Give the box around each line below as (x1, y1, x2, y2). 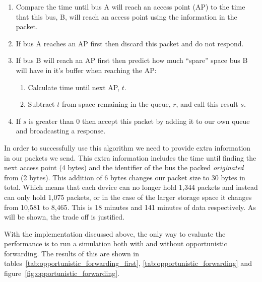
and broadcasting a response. (16, 125, 106, 136)
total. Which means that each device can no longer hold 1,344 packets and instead (4, 182, 258, 192)
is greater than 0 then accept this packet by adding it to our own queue (29, 115, 250, 126)
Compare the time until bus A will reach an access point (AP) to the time (16, 2, 245, 12)
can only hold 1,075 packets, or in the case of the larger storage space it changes (4, 191, 252, 202)
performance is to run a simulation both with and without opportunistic (4, 238, 227, 249)
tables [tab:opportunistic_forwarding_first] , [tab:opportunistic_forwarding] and (4, 258, 252, 268)
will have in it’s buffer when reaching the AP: (16, 64, 157, 75)
